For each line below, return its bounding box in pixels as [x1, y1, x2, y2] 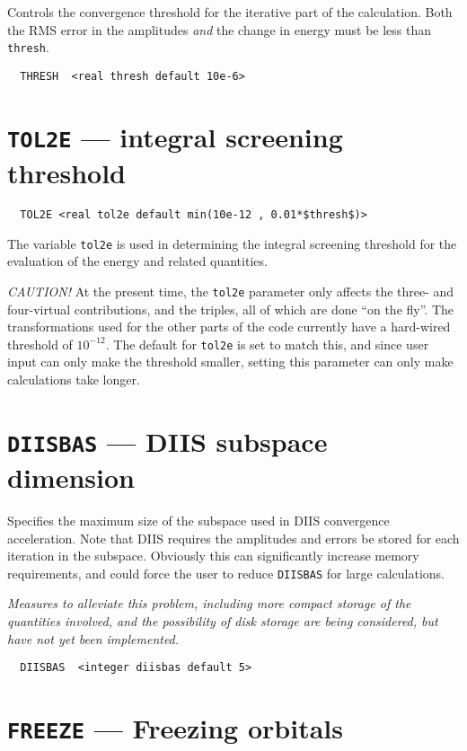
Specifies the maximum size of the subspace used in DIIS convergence [7, 510, 390, 529]
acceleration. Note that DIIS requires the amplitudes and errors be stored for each [7, 528, 460, 547]
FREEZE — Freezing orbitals [7, 710, 343, 747]
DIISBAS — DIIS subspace [7, 422, 328, 459]
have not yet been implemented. [7, 629, 180, 648]
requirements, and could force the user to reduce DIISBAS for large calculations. [7, 563, 445, 582]
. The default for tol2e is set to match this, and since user [105, 334, 429, 353]
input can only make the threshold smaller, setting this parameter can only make [7, 352, 454, 371]
